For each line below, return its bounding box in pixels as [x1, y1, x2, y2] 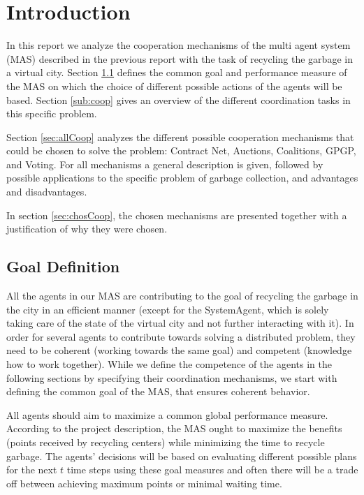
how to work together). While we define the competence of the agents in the [6, 357, 332, 371]
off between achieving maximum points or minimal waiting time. [6, 475, 282, 490]
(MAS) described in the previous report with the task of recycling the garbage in [6, 51, 353, 66]
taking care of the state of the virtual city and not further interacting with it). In [6, 316, 354, 330]
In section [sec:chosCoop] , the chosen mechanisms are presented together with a [6, 207, 347, 222]
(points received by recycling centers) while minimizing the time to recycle [6, 434, 325, 449]
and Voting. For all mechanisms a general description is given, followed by [6, 156, 323, 171]
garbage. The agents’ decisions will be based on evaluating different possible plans [6, 448, 357, 463]
